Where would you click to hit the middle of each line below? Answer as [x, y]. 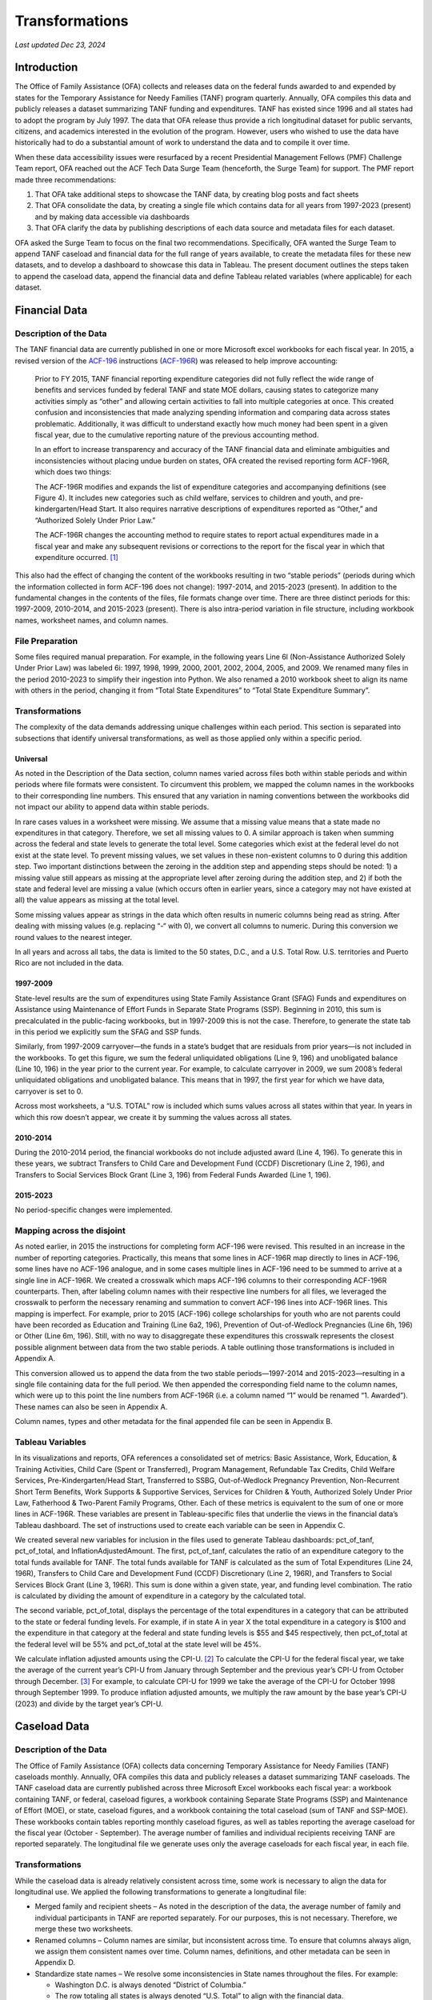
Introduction [46, 68]
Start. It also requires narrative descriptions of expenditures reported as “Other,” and [238, 509]
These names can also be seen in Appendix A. [91, 1406]
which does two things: [73, 472]
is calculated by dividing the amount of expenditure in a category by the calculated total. [160, 1596]
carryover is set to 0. [49, 1091]
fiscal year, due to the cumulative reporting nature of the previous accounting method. [177, 434]
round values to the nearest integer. [74, 937]
